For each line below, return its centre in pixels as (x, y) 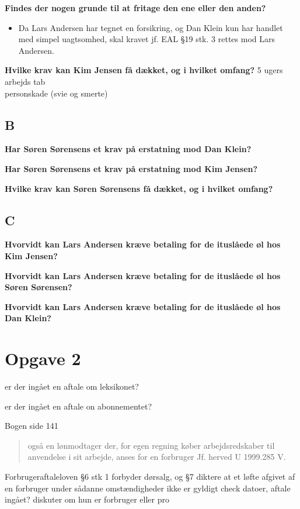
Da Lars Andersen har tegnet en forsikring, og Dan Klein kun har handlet (151, 27)
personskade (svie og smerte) (56, 93)
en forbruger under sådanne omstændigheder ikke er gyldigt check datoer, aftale (148, 488)
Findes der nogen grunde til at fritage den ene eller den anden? (135, 8)
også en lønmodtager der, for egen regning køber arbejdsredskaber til (151, 445)
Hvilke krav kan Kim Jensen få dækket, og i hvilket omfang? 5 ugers (144, 70)
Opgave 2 (43, 358)
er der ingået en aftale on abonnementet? (79, 406)
